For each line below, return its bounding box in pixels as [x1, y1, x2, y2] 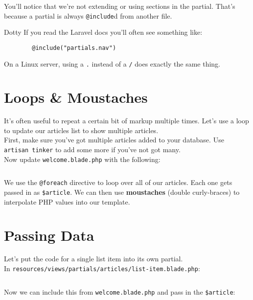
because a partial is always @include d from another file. [4, 10, 172, 21]
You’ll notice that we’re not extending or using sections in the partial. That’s [4, 1, 235, 11]
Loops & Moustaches [4, 87, 148, 107]
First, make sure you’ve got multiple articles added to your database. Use [4, 135, 224, 145]
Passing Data [4, 225, 94, 245]
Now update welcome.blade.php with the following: [4, 154, 161, 164]
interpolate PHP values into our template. [4, 196, 130, 207]
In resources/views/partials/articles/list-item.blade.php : [4, 263, 200, 273]
